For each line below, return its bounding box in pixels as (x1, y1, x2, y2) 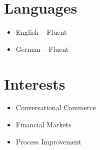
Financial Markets (15, 119, 71, 130)
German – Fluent (15, 43, 69, 54)
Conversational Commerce (15, 102, 96, 113)
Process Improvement (15, 136, 81, 146)
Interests (4, 73, 65, 94)
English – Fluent (15, 27, 67, 37)
